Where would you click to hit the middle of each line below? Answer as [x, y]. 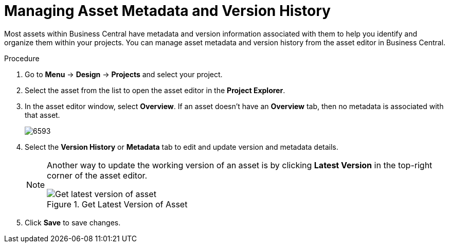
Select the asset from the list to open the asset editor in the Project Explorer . [155, 90]
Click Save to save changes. [73, 222]
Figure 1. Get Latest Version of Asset [117, 204]
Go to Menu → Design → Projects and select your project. [124, 74]
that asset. [42, 115]
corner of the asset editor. [97, 175]
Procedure [22, 58]
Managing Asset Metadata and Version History [167, 11]
